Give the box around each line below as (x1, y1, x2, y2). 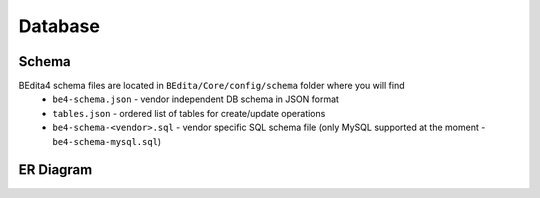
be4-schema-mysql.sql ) (52, 135, 162, 147)
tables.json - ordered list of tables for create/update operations (52, 107, 326, 119)
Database (18, 15, 100, 37)
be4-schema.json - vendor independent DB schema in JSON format (52, 93, 340, 105)
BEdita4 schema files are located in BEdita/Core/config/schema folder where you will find (18, 80, 405, 92)
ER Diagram (18, 161, 93, 179)
